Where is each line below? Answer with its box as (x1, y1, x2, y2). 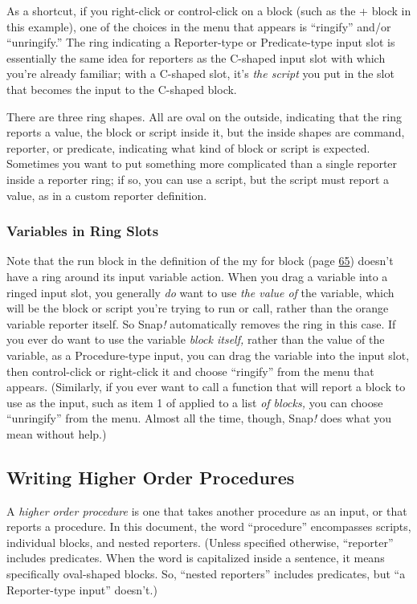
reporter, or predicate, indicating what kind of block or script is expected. (6, 139, 370, 156)
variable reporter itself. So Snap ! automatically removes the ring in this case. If (6, 315, 396, 332)
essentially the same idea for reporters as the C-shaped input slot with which (6, 49, 386, 66)
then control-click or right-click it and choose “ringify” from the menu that (6, 362, 374, 379)
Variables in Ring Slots (6, 221, 159, 241)
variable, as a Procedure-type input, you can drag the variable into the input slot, (6, 346, 410, 363)
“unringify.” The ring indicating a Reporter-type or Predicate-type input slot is (6, 34, 395, 51)
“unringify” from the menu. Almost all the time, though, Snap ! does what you (6, 410, 392, 426)
